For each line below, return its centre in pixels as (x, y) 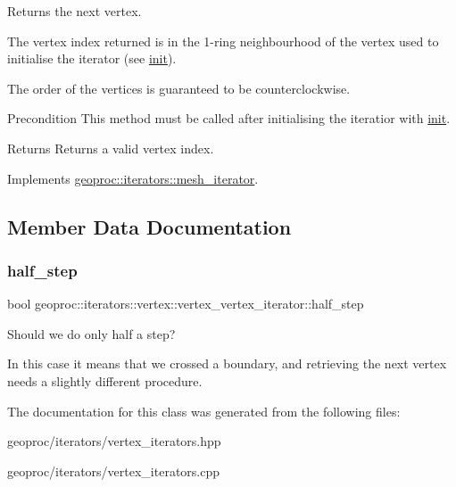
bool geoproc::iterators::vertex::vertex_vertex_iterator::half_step (186, 304)
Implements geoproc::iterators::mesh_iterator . (133, 178)
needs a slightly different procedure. (105, 380)
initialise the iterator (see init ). (92, 58)
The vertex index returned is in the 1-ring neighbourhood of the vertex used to (223, 41)
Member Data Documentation (149, 226)
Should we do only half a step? (91, 333)
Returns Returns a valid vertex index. (111, 148)
